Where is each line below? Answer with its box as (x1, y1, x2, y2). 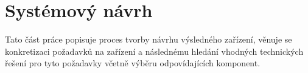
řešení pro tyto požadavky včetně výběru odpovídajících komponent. (5, 57, 261, 69)
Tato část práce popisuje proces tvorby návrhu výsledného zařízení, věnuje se (5, 33, 292, 46)
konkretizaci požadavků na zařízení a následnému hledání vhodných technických (5, 44, 304, 57)
